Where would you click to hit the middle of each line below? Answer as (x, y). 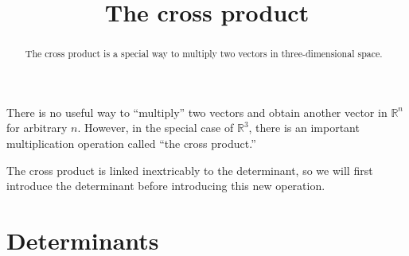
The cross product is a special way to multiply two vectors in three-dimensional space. (204, 54)
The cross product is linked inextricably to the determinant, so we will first (190, 170)
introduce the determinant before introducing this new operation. (166, 186)
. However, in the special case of (156, 128)
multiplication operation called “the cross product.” (131, 144)
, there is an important (304, 128)
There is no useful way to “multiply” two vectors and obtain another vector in (197, 112)
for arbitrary (37, 128)
